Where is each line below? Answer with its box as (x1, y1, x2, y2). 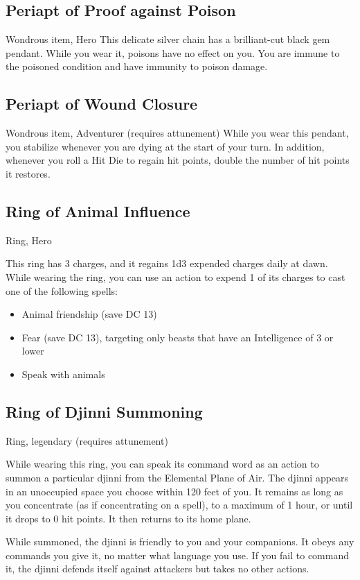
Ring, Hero (6, 232, 52, 247)
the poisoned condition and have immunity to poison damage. (6, 59, 268, 74)
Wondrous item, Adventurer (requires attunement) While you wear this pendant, (6, 126, 349, 140)
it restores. (6, 166, 51, 180)
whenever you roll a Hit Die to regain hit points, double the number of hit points (6, 153, 350, 167)
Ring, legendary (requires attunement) (6, 433, 168, 447)
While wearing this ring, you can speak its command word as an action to (6, 457, 319, 471)
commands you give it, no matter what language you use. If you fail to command (6, 547, 350, 562)
